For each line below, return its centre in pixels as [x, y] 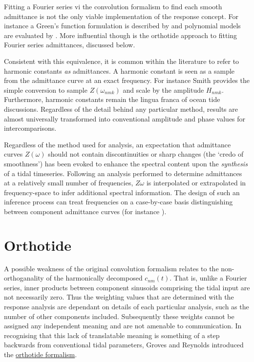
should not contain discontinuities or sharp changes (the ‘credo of [146, 154]
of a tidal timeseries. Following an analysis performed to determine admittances [123, 173]
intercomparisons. [30, 128]
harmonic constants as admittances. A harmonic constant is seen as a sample [119, 70]
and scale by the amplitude [163, 90]
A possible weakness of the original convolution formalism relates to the [111, 268]
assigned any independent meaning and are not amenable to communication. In [123, 326]
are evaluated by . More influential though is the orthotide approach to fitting [121, 35]
